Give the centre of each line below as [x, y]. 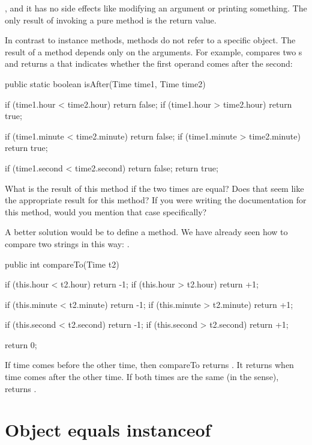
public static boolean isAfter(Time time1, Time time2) [105, 83]
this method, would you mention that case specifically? [106, 211]
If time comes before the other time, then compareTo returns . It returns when [149, 365]
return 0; [21, 344]
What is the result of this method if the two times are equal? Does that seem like [154, 188]
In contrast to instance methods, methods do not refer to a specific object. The [150, 40]
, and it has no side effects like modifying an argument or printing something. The [156, 8]
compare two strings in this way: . [67, 243]
